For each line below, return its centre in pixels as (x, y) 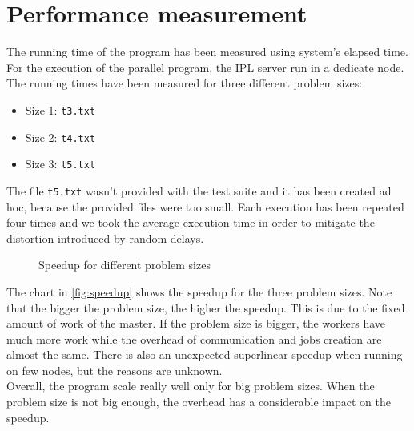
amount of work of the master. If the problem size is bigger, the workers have (196, 323)
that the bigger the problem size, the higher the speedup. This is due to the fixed (206, 307)
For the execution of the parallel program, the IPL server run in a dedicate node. (205, 67)
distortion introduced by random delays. (105, 238)
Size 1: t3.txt (60, 109)
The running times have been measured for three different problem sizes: (185, 83)
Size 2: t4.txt (60, 137)
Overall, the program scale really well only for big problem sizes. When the (191, 386)
